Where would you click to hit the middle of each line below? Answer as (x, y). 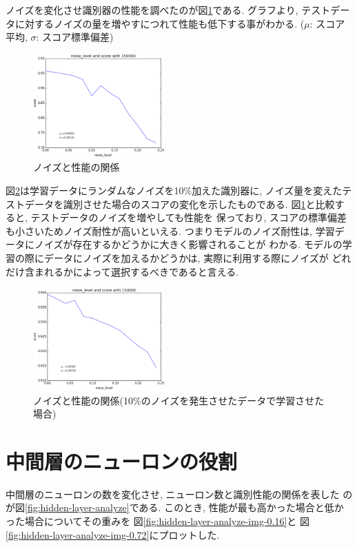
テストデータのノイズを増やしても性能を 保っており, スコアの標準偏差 (189, 217)
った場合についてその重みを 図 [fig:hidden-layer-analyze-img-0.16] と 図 (158, 521)
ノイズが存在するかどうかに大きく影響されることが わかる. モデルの (188, 244)
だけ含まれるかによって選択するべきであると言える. (122, 271)
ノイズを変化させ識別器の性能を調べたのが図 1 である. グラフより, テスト (168, 10)
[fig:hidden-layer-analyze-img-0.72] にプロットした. (113, 534)
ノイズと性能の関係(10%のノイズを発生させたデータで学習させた (179, 400)
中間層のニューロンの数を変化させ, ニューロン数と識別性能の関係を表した (173, 494)
